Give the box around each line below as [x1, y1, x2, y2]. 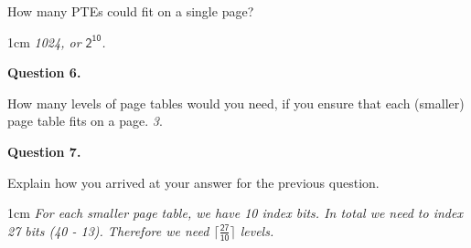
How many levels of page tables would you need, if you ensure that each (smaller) [7, 93, 465, 112]
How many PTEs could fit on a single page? [7, 2, 254, 20]
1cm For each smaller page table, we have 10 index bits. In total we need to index [7, 203, 463, 222]
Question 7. [7, 141, 81, 160]
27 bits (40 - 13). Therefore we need [7, 221, 209, 240]
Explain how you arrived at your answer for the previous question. [7, 172, 380, 191]
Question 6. [7, 63, 81, 82]
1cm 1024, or [7, 32, 81, 51]
